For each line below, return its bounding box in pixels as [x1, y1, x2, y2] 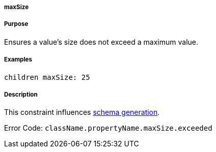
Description [4, 90, 38, 98]
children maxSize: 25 [4, 73, 90, 81]
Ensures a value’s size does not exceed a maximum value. [4, 37, 199, 46]
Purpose [4, 20, 29, 28]
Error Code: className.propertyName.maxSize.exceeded [4, 124, 212, 133]
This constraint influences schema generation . [4, 108, 160, 117]
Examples [4, 56, 32, 64]
